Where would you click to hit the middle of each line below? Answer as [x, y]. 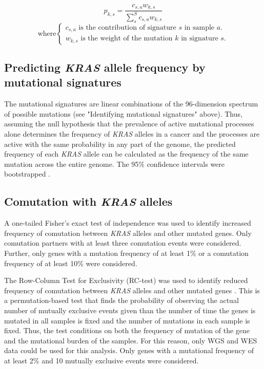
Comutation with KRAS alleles [88, 201]
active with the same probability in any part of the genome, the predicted [120, 144]
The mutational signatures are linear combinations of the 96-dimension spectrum [131, 104]
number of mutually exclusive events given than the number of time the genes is [130, 310]
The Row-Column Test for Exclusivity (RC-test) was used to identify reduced [126, 280]
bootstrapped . [27, 174]
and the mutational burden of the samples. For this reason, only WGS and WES [131, 340]
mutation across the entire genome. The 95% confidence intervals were [115, 164]
